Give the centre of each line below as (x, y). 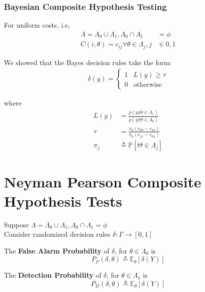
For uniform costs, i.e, (37, 25)
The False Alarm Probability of (57, 250)
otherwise (148, 85)
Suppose (17, 224)
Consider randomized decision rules (57, 234)
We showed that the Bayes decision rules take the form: (88, 62)
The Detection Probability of (53, 275)
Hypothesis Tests (63, 201)
